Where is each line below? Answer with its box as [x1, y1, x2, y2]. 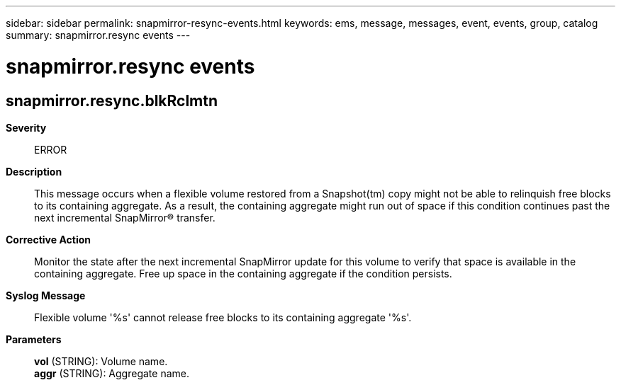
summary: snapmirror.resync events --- [6, 29, 191, 41]
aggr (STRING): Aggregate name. [34, 367, 189, 379]
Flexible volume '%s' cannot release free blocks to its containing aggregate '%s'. [34, 311, 412, 323]
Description [6, 165, 62, 178]
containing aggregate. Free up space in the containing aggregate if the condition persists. [34, 267, 452, 280]
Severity [6, 121, 47, 134]
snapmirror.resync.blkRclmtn [6, 91, 218, 110]
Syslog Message [6, 289, 86, 301]
